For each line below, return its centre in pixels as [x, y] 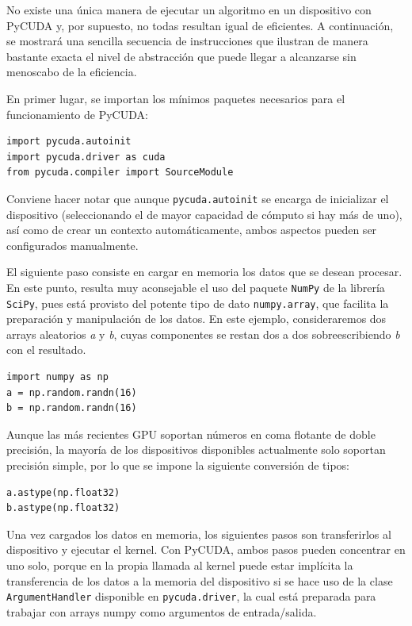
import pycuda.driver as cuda [86, 157]
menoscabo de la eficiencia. [72, 72]
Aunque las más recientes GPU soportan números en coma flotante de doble [191, 434]
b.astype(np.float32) [63, 508]
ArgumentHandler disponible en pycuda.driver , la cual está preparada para [191, 596]
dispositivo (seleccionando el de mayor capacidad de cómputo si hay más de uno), [204, 214]
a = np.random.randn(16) [72, 392]
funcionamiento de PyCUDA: [77, 114]
